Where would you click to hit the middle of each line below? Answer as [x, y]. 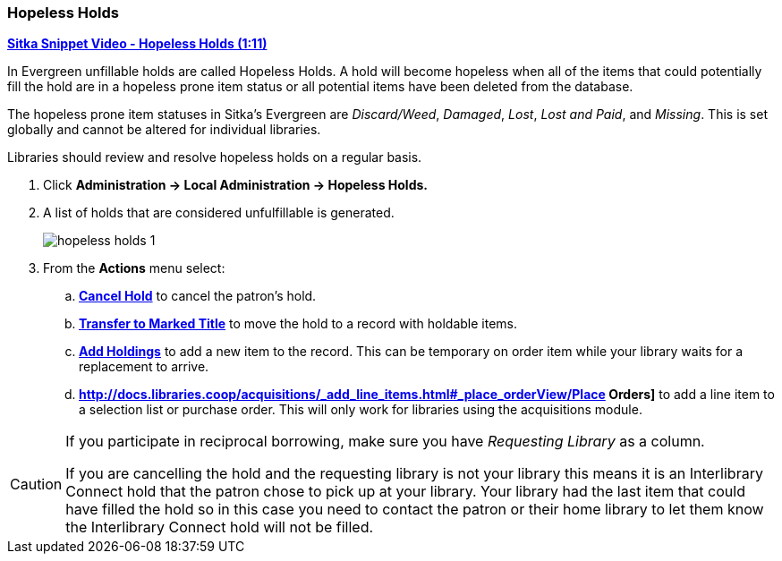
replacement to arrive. [144, 367]
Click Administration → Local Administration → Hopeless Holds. [235, 185]
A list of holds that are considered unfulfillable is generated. [219, 213]
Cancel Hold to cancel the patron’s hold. [198, 296]
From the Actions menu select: [134, 268]
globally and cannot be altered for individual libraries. [164, 130]
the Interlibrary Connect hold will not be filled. [220, 527]
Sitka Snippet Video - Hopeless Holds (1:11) [137, 44]
